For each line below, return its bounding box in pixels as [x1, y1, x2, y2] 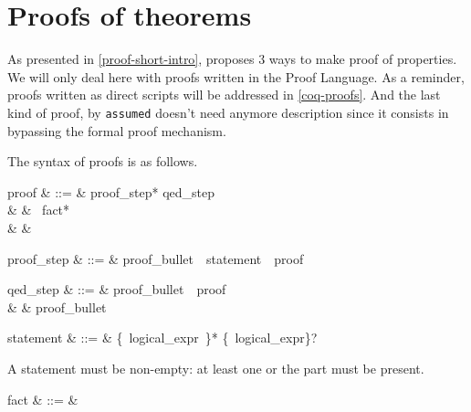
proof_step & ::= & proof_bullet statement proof [7, 248, 304, 268]
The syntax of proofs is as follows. [7, 152, 198, 171]
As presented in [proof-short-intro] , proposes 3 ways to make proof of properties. [7, 49, 457, 69]
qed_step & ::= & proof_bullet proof [7, 280, 226, 299]
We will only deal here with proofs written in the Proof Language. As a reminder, [7, 67, 465, 86]
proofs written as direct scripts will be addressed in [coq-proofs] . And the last [7, 85, 441, 104]
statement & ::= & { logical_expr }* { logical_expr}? [7, 328, 318, 347]
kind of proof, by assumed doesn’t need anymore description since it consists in [7, 102, 449, 121]
